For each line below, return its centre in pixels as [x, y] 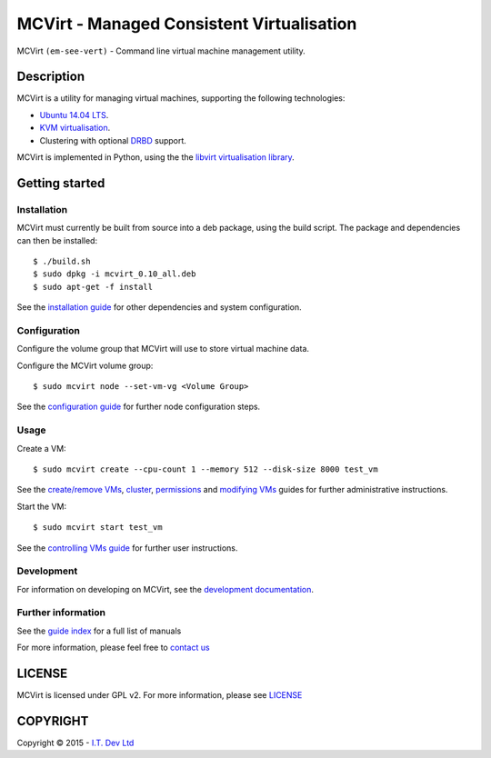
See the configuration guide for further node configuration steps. [139, 407]
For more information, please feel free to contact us [113, 648]
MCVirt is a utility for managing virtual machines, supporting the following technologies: [181, 98]
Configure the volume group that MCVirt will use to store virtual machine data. [163, 349]
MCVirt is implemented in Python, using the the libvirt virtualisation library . [155, 157]
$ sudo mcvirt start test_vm [98, 528]
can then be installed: [57, 240]
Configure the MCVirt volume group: [85, 365]
